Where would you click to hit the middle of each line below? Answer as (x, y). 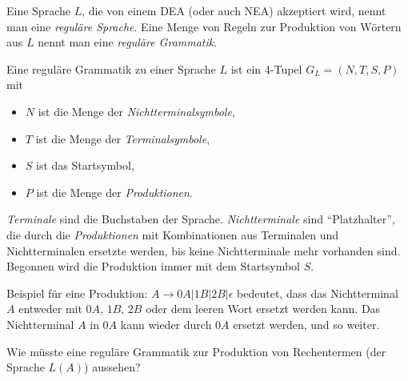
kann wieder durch (166, 324)
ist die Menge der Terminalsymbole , (123, 138)
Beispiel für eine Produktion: (77, 293)
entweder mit (50, 309)
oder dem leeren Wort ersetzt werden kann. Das (263, 309)
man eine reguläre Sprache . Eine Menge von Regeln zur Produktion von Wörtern (204, 26)
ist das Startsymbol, (85, 165)
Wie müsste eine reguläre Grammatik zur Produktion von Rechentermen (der (196, 351)
